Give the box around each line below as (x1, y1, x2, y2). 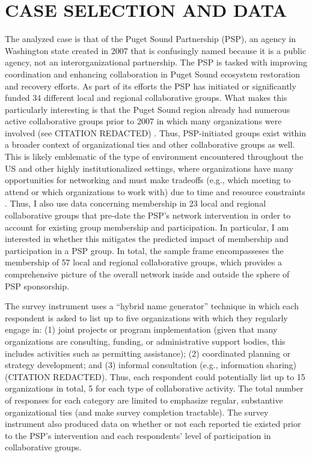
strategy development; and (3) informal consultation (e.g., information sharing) (5, 359, 297, 371)
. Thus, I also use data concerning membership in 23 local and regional (5, 197, 266, 210)
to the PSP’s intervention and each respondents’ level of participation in (5, 429, 271, 441)
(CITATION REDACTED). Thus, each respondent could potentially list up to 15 (5, 370, 305, 383)
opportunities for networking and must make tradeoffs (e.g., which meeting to (5, 174, 291, 186)
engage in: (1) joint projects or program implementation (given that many (5, 323, 278, 336)
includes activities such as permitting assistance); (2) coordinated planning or (5, 347, 291, 359)
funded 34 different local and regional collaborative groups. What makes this (5, 91, 287, 104)
